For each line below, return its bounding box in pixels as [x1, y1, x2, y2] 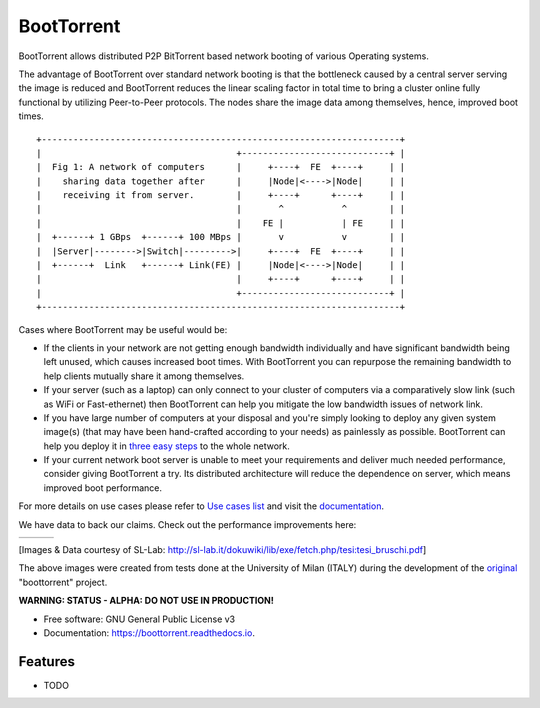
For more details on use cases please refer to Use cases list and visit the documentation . [18, 500, 385, 512]
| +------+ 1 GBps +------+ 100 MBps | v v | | [36, 231, 406, 243]
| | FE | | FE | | [36, 217, 406, 229]
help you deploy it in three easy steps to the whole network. [43, 440, 290, 452]
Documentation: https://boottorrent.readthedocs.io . [43, 627, 255, 639]
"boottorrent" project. [18, 576, 108, 588]
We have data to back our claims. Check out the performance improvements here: [18, 518, 357, 530]
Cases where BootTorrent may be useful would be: [18, 323, 228, 335]
